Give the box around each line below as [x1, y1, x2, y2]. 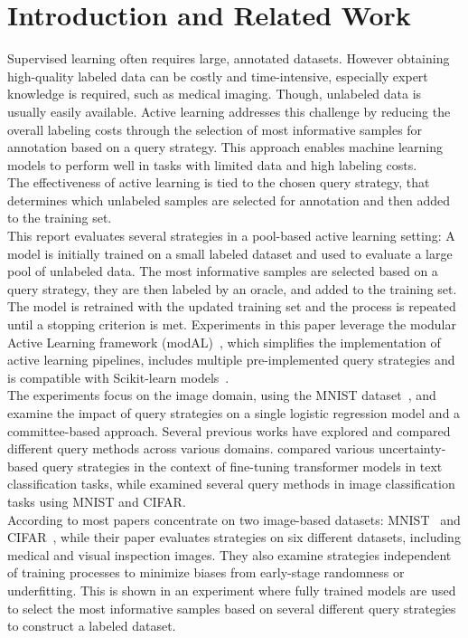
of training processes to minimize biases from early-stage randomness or [7, 563, 405, 582]
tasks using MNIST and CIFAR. [7, 491, 186, 510]
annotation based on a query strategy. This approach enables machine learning [7, 138, 443, 157]
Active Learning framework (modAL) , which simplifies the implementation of [7, 332, 441, 351]
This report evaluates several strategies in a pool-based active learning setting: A [7, 226, 455, 245]
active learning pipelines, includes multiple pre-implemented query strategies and [7, 350, 455, 369]
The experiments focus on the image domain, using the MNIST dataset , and [7, 386, 436, 405]
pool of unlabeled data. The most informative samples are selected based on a [7, 262, 438, 281]
